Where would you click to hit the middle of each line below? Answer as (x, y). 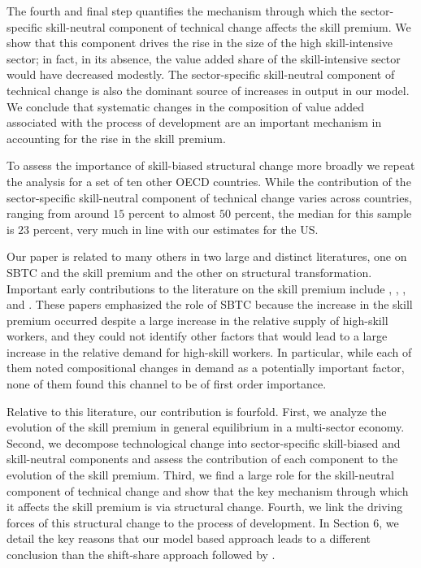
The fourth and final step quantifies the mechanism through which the (182, 11)
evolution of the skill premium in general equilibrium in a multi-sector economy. (206, 427)
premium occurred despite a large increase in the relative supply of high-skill (197, 320)
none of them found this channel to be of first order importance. (167, 384)
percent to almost (172, 213)
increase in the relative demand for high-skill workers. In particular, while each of (209, 351)
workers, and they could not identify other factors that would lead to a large (197, 336)
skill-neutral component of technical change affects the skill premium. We (228, 26)
